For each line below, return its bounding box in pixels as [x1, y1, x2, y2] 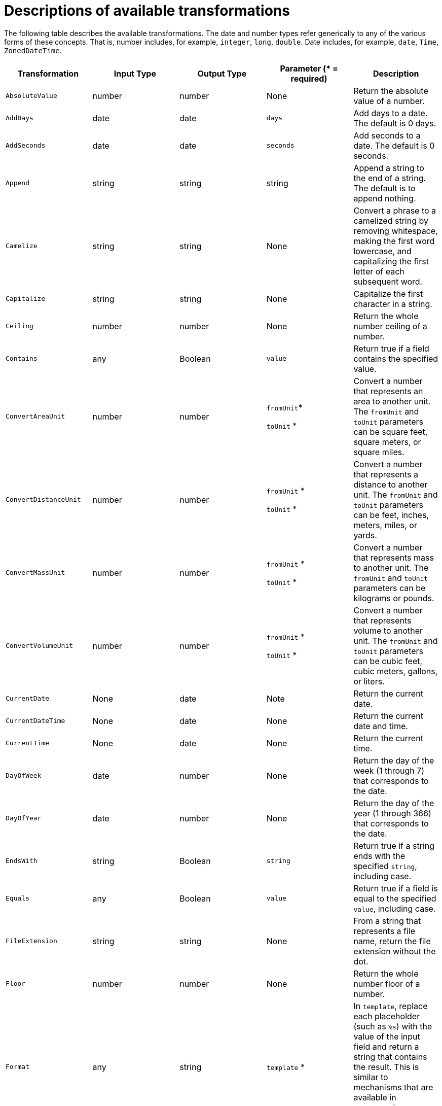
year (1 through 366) [353, 808, 431, 818]
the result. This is [353, 1061, 419, 1072]
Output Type [197, 68, 247, 79]
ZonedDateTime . [4, 46, 62, 55]
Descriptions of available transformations [4, 2, 290, 19]
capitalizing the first [353, 256, 429, 266]
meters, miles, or [353, 520, 417, 530]
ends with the [353, 850, 406, 861]
